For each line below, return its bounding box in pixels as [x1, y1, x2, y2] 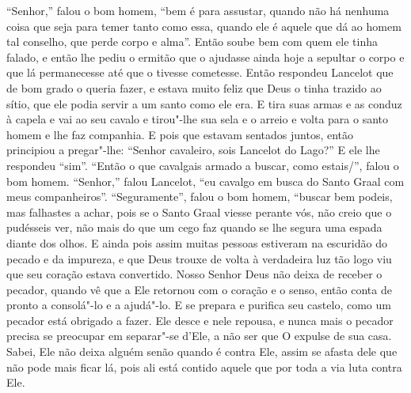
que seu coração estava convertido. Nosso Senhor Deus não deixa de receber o [6, 266, 382, 282]
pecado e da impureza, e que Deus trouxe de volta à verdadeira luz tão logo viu [6, 250, 392, 266]
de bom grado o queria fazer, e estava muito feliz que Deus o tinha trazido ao [6, 79, 382, 96]
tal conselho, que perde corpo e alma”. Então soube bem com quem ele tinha [6, 33, 378, 50]
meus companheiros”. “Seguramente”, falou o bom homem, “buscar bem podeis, [6, 188, 393, 205]
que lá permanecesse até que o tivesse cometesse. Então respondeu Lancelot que [6, 64, 394, 81]
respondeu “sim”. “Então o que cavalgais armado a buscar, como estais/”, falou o [6, 157, 399, 173]
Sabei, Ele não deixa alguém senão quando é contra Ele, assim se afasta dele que [6, 343, 398, 360]
